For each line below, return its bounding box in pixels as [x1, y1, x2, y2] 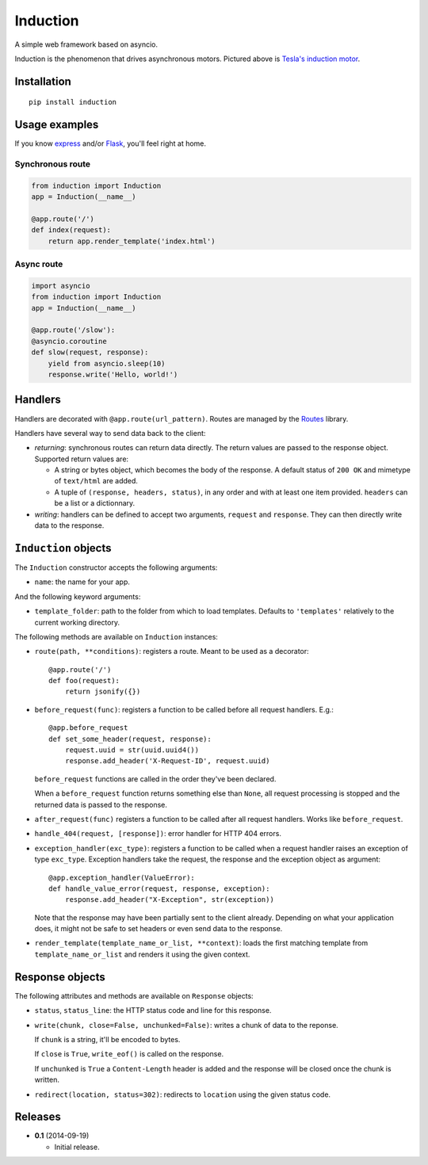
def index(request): [31, 226, 111, 235]
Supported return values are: [34, 454, 129, 464]
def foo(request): [48, 676, 120, 686]
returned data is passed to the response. [34, 800, 168, 809]
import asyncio [31, 281, 90, 290]
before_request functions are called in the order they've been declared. [34, 773, 277, 784]
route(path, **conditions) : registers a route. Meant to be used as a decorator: [34, 647, 309, 656]
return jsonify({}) [64, 687, 141, 697]
